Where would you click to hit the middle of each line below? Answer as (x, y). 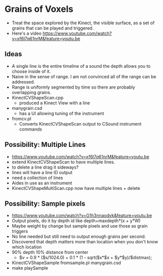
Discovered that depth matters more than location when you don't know (85, 242)
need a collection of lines (37, 178)
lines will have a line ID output (42, 172)
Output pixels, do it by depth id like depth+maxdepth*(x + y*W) (76, 221)
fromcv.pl (21, 118)
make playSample (30, 268)
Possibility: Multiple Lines (45, 145)
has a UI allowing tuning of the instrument (61, 113)
